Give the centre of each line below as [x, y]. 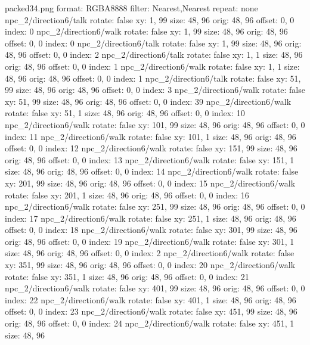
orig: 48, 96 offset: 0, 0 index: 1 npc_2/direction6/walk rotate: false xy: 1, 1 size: [152, 66]
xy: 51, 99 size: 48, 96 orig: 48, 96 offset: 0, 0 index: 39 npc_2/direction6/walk [148, 101]
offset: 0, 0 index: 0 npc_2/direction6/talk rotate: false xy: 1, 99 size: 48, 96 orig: [153, 43]
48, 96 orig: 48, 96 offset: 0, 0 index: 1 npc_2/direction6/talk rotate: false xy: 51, [153, 78]
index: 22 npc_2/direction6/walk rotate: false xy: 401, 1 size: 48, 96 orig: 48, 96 [151, 299]
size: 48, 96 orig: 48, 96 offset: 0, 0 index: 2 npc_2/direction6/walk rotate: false [150, 253]
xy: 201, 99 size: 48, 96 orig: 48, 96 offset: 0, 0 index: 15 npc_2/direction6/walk [150, 183]
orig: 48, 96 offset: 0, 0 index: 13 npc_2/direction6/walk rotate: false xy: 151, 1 [150, 159]
